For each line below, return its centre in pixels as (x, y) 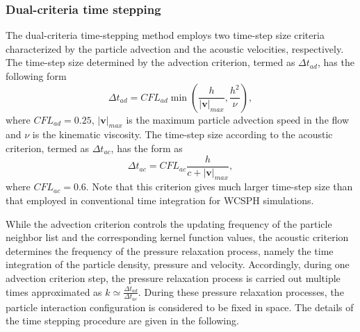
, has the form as (147, 148)
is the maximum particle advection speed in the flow (238, 119)
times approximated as (54, 291)
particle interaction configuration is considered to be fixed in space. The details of (180, 307)
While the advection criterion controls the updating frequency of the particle (169, 223)
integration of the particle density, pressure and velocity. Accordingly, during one (178, 264)
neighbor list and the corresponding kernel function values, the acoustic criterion (177, 237)
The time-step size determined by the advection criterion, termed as (150, 62)
